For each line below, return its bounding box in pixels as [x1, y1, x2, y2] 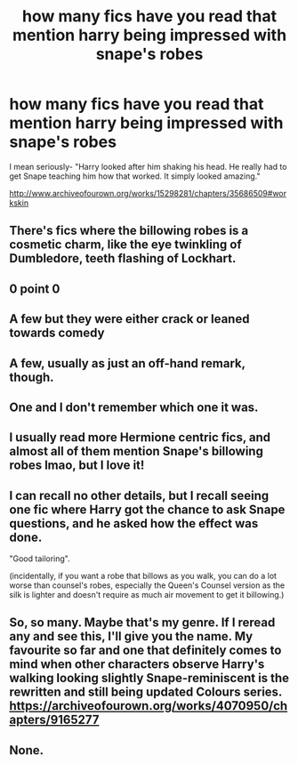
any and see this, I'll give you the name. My [9, 629, 254, 644]
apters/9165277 [9, 712, 100, 728]
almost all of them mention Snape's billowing [9, 444, 264, 459]
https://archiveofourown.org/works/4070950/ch [9, 698, 288, 713]
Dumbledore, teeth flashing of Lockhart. [9, 251, 237, 266]
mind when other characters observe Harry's [9, 656, 265, 672]
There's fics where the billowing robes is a [9, 223, 249, 238]
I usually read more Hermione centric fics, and [9, 430, 271, 446]
